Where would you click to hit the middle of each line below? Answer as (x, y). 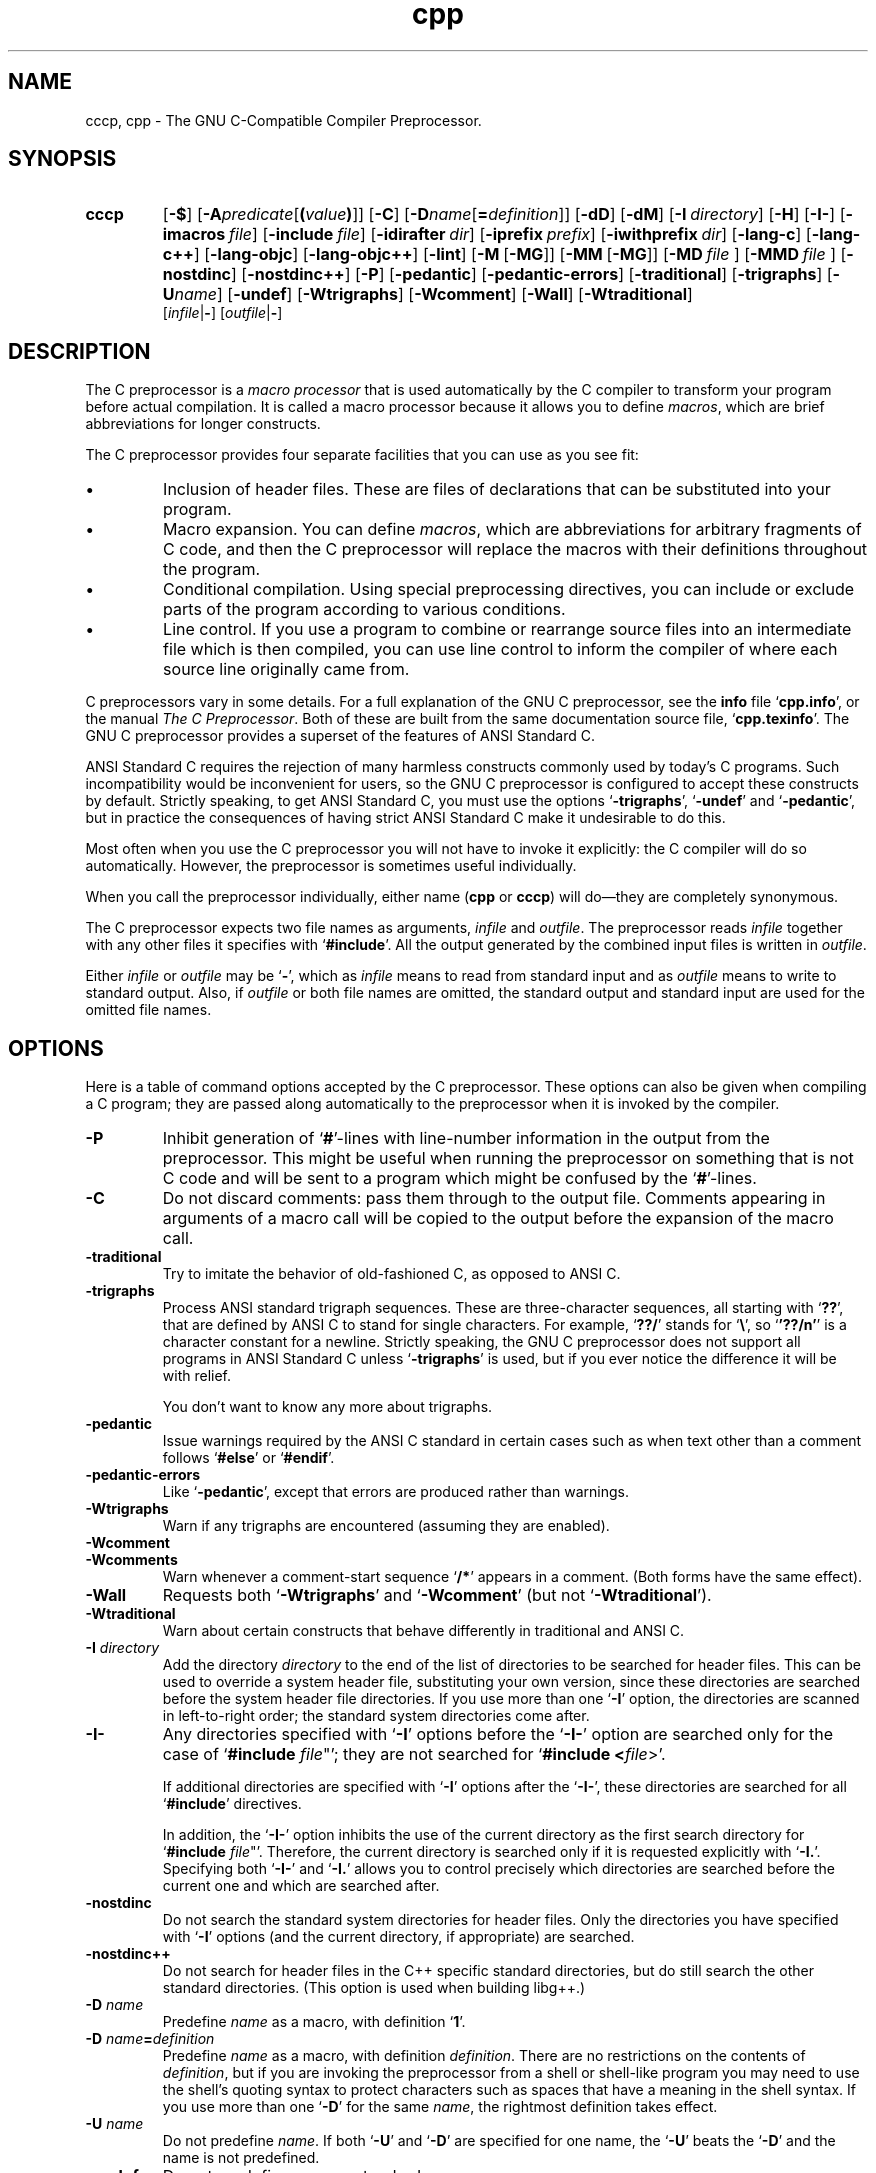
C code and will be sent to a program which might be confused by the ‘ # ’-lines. (459, 1178)
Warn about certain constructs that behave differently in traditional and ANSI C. (423, 1631)
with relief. (197, 1376)
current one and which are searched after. (301, 1886)
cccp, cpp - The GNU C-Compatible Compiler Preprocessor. (283, 120)
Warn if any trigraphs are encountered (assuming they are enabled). (386, 1526)
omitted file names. (148, 1010)
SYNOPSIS (62, 159)
